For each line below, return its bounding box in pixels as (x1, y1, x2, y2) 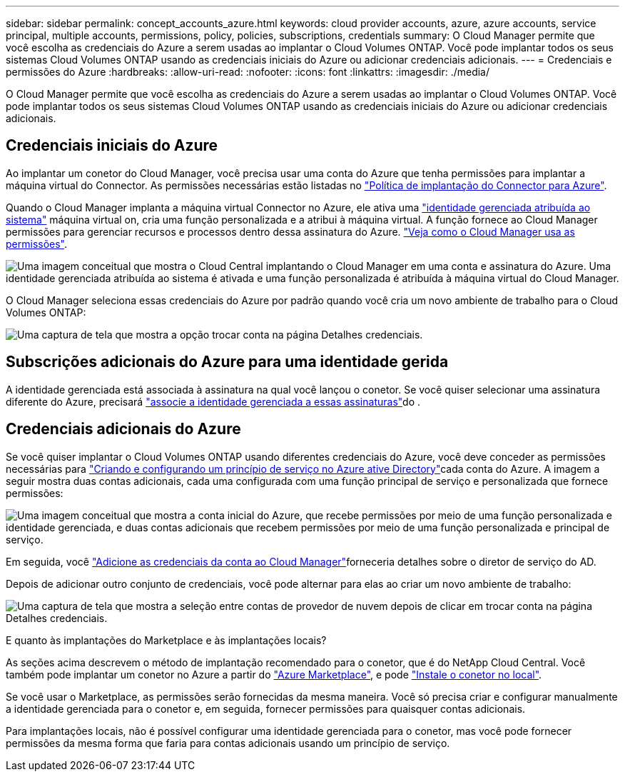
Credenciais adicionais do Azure (6, 420, 241, 438)
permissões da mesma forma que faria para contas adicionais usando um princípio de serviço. (6, 736, 450, 749)
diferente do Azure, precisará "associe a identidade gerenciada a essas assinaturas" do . (6, 395, 421, 408)
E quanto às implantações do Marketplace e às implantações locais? (6, 633, 327, 646)
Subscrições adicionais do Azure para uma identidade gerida (6, 353, 449, 371)
